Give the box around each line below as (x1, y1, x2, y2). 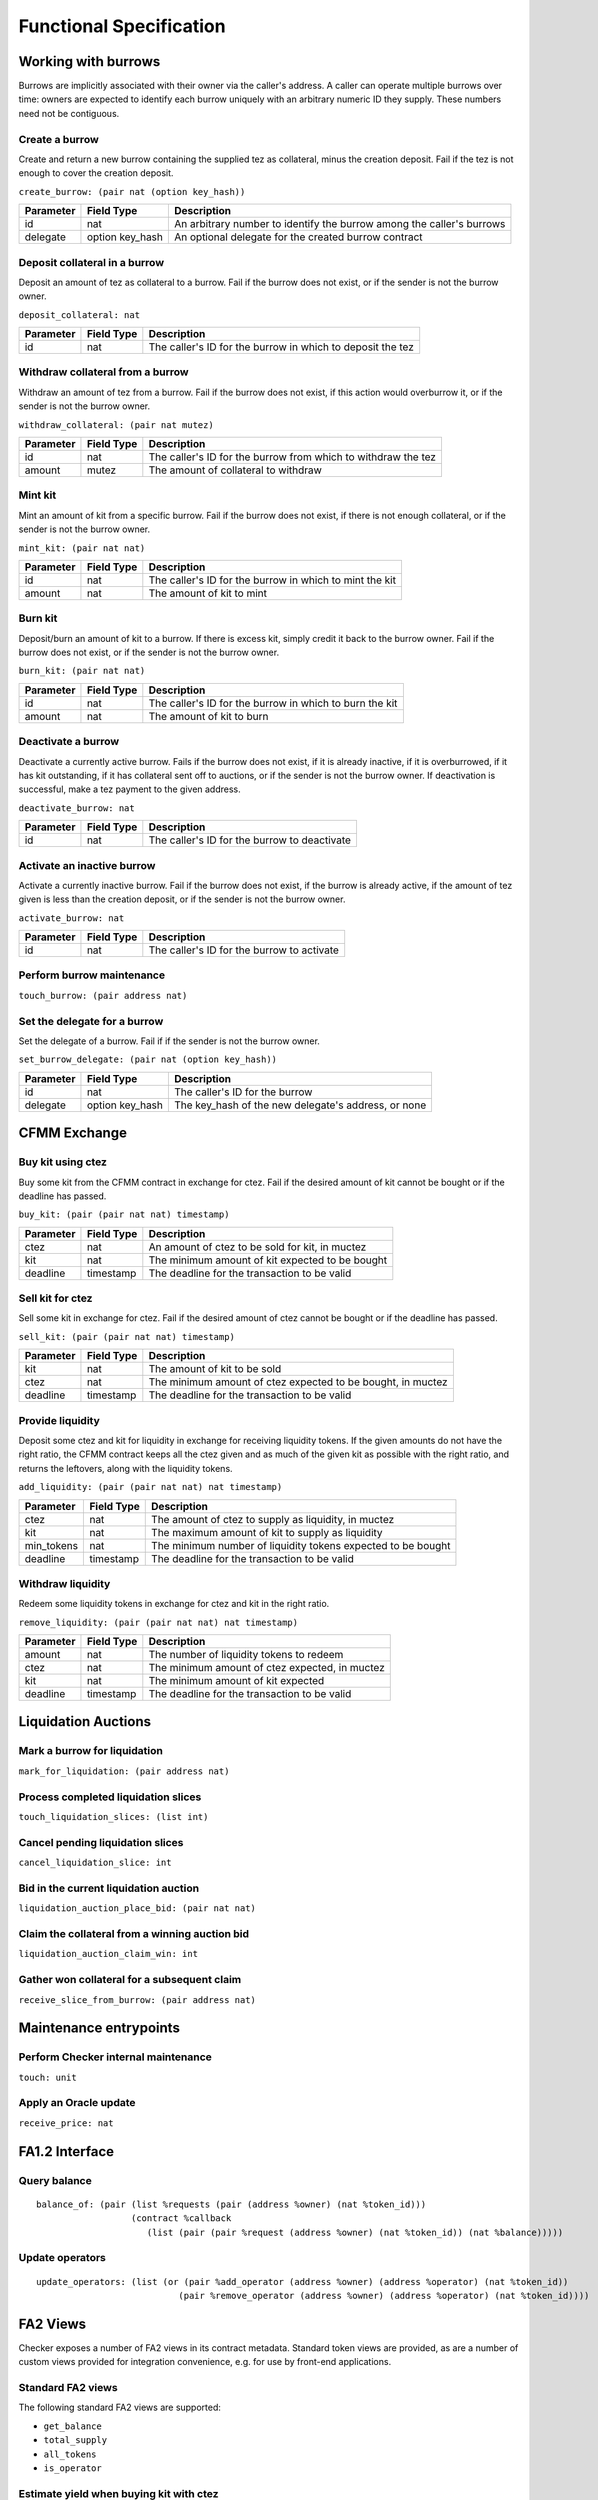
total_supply (43, 2435, 108, 2446)
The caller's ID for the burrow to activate (148, 943, 340, 957)
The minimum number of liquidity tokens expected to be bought (151, 1538, 451, 1552)
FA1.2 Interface (18, 2143, 115, 2160)
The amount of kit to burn (148, 709, 269, 723)
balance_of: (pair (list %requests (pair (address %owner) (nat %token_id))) (36, 2198, 427, 2210)
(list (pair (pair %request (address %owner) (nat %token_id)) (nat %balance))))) (146, 2226, 564, 2238)
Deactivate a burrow (18, 735, 120, 749)
